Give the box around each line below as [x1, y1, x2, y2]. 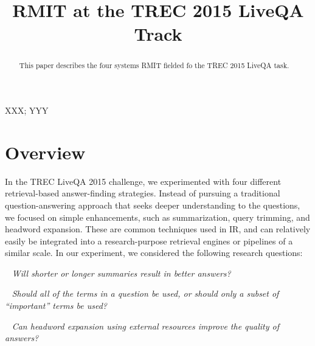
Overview [5, 139, 86, 164]
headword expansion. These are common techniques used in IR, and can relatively [5, 223, 311, 235]
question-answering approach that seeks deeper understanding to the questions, [5, 198, 300, 211]
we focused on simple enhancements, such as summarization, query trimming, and [5, 210, 310, 223]
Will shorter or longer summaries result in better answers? [12, 266, 231, 279]
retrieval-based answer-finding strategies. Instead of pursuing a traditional [5, 187, 280, 199]
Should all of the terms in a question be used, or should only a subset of [12, 287, 279, 300]
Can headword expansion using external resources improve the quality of [12, 319, 280, 332]
